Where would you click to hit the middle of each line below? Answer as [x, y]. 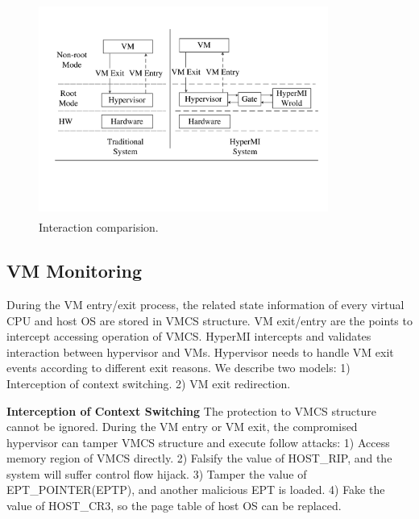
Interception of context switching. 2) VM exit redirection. [149, 383]
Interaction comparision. [99, 227]
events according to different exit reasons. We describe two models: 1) [178, 368]
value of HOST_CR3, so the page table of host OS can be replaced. [174, 506]
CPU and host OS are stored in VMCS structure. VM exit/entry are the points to [209, 320]
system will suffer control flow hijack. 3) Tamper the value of [157, 473]
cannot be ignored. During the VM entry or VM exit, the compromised [182, 427]
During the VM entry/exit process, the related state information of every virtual [205, 304]
